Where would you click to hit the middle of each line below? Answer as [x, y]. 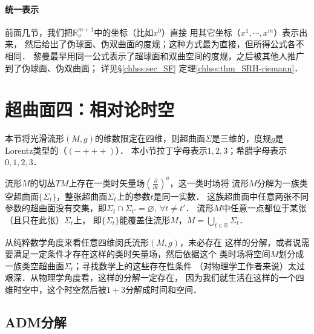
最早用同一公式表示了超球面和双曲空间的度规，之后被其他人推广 [177, 55]
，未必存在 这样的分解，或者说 [240, 242]
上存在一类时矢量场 [107, 182]
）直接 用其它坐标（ [201, 32]
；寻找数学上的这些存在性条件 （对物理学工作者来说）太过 [189, 265]
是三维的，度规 [241, 138]
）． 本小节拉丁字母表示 [162, 150]
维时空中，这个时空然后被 [56, 289]
